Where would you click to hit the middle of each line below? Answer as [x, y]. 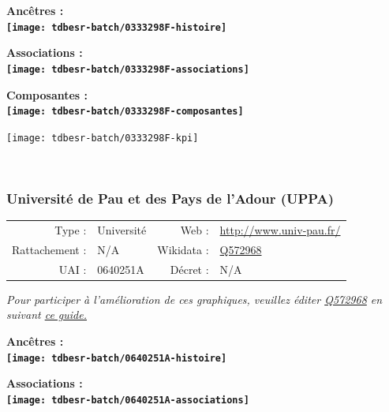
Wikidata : [183, 249]
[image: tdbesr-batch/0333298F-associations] [128, 69]
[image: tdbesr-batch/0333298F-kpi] [103, 138]
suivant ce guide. [47, 315]
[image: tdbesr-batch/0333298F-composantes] [125, 112]
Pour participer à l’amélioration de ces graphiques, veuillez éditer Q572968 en [194, 299]
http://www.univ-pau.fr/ [280, 229]
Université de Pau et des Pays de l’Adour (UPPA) [170, 198]
